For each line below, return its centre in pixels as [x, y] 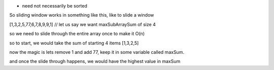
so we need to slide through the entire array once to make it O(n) [77, 34]
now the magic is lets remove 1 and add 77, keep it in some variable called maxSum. [97, 52]
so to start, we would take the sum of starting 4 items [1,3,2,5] [74, 43]
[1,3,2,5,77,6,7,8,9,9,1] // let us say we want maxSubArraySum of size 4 [82, 24]
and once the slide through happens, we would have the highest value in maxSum [95, 61]
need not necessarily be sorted [55, 6]
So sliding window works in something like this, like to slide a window [82, 15]
